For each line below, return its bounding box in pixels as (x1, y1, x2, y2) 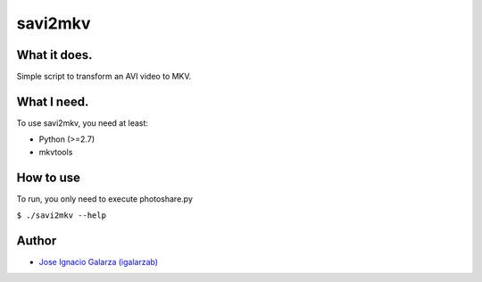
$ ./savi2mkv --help (16, 211, 107, 220)
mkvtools (38, 146, 73, 157)
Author (16, 233, 57, 248)
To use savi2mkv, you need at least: (16, 117, 149, 129)
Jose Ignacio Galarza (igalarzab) (38, 256, 159, 267)
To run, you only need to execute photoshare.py (16, 193, 194, 204)
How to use (16, 170, 80, 185)
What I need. (16, 94, 89, 109)
